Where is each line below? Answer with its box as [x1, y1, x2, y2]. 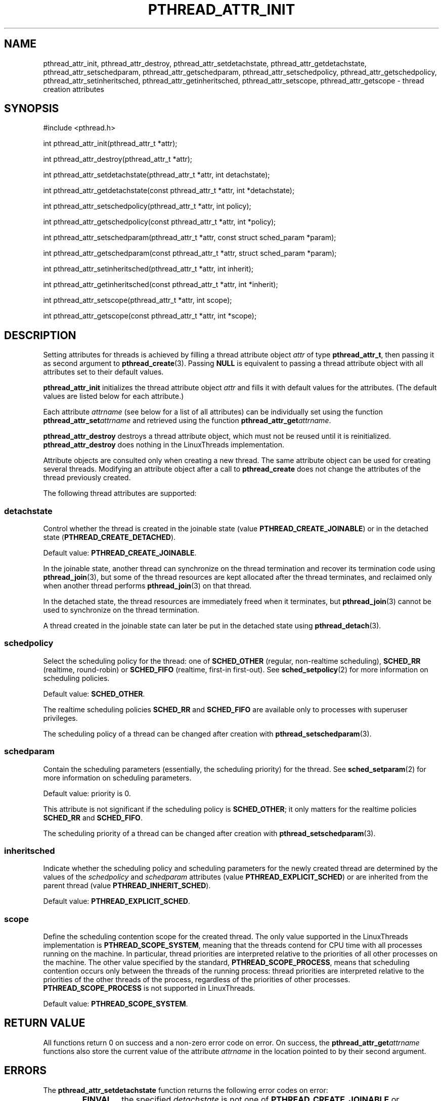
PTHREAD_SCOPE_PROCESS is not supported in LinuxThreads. [43, 984, 255, 993]
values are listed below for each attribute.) [43, 392, 184, 401]
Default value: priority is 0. [43, 789, 131, 798]
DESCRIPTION [4, 329, 76, 342]
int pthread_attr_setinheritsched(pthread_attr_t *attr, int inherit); [43, 264, 253, 273]
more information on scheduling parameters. [43, 773, 192, 782]
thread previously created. [43, 473, 131, 482]
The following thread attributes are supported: [43, 489, 197, 498]
